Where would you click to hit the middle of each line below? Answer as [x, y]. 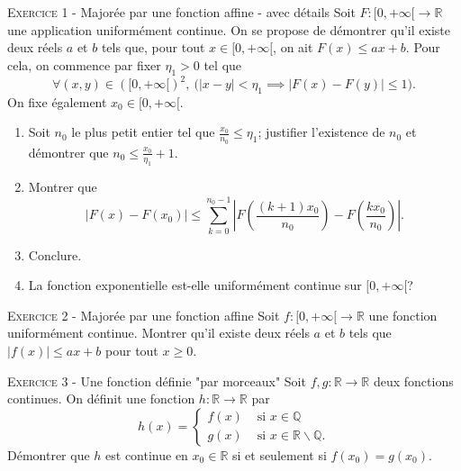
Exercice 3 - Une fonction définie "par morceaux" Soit [157, 380]
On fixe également [57, 101]
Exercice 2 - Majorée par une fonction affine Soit [144, 315]
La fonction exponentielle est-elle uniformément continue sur [195, 285]
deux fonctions [413, 380]
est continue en [147, 454]
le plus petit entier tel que [143, 132]
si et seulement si [279, 454]
